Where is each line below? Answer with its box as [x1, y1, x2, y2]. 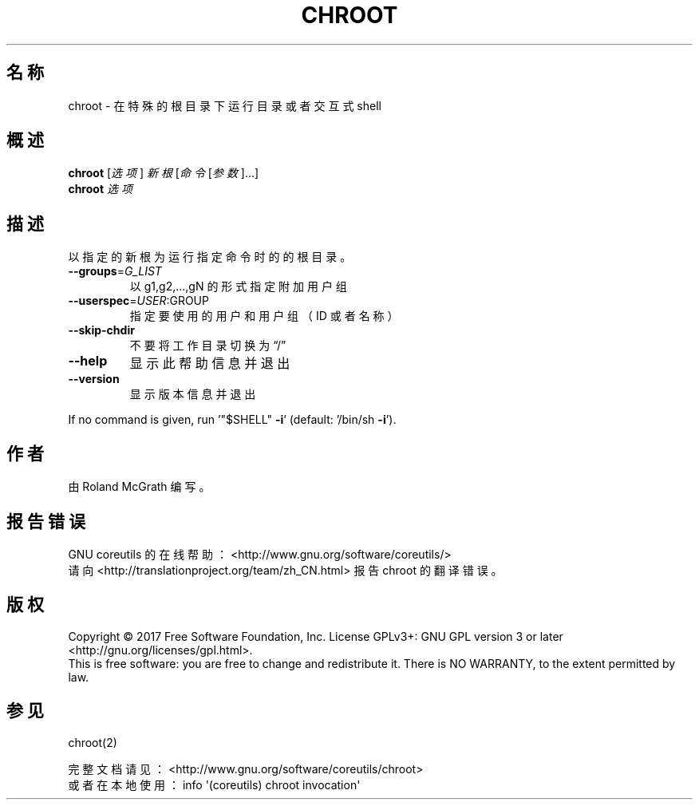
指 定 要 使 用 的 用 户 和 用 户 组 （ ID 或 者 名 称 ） [129, 309, 399, 323]
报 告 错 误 [6, 511, 85, 531]
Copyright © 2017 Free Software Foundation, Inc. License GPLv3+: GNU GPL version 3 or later [68, 629, 563, 643]
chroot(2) [68, 735, 117, 749]
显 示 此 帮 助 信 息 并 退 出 [129, 355, 290, 372]
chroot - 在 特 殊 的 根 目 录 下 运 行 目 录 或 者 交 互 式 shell [68, 98, 381, 113]
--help [68, 353, 108, 369]
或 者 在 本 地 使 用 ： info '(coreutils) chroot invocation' [68, 777, 361, 792]
